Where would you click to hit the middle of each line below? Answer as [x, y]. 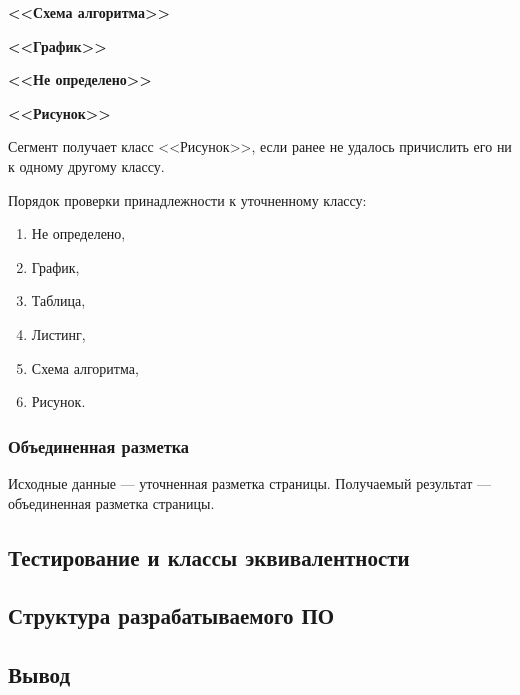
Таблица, [58, 300]
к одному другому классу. [86, 165]
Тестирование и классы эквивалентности [209, 556]
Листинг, [58, 333]
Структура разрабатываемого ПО [171, 615]
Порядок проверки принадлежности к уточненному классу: [187, 199]
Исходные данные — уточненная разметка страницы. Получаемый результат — [249, 482]
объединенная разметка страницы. [111, 502]
